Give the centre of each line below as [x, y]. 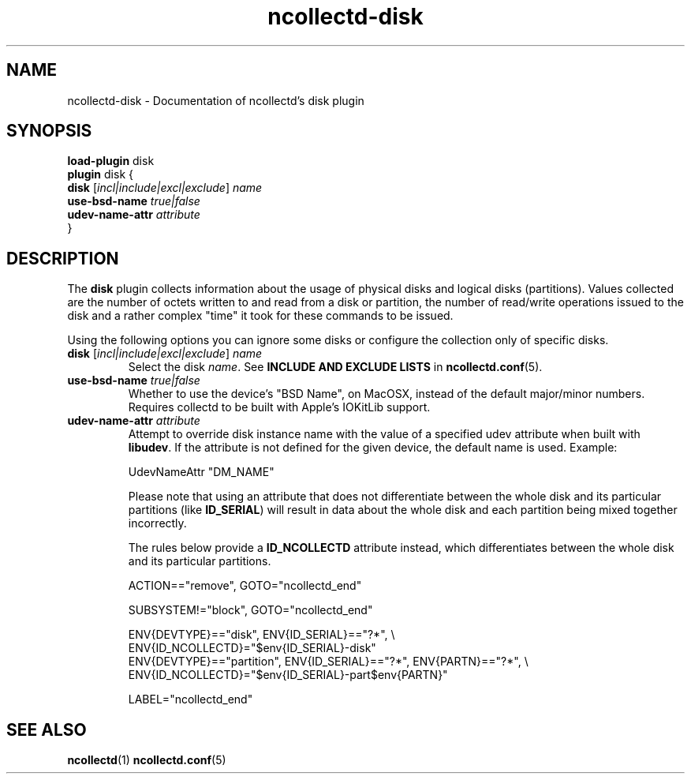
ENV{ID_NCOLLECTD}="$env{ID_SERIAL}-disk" [252, 648]
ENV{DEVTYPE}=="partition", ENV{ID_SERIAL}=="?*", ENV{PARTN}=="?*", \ [328, 662]
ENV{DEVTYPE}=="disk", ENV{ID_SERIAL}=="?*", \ [261, 635]
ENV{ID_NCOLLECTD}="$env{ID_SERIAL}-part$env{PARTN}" [288, 675]
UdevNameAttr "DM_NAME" [201, 472]
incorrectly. [157, 523]
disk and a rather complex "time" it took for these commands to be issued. [260, 316]
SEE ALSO [47, 729]
